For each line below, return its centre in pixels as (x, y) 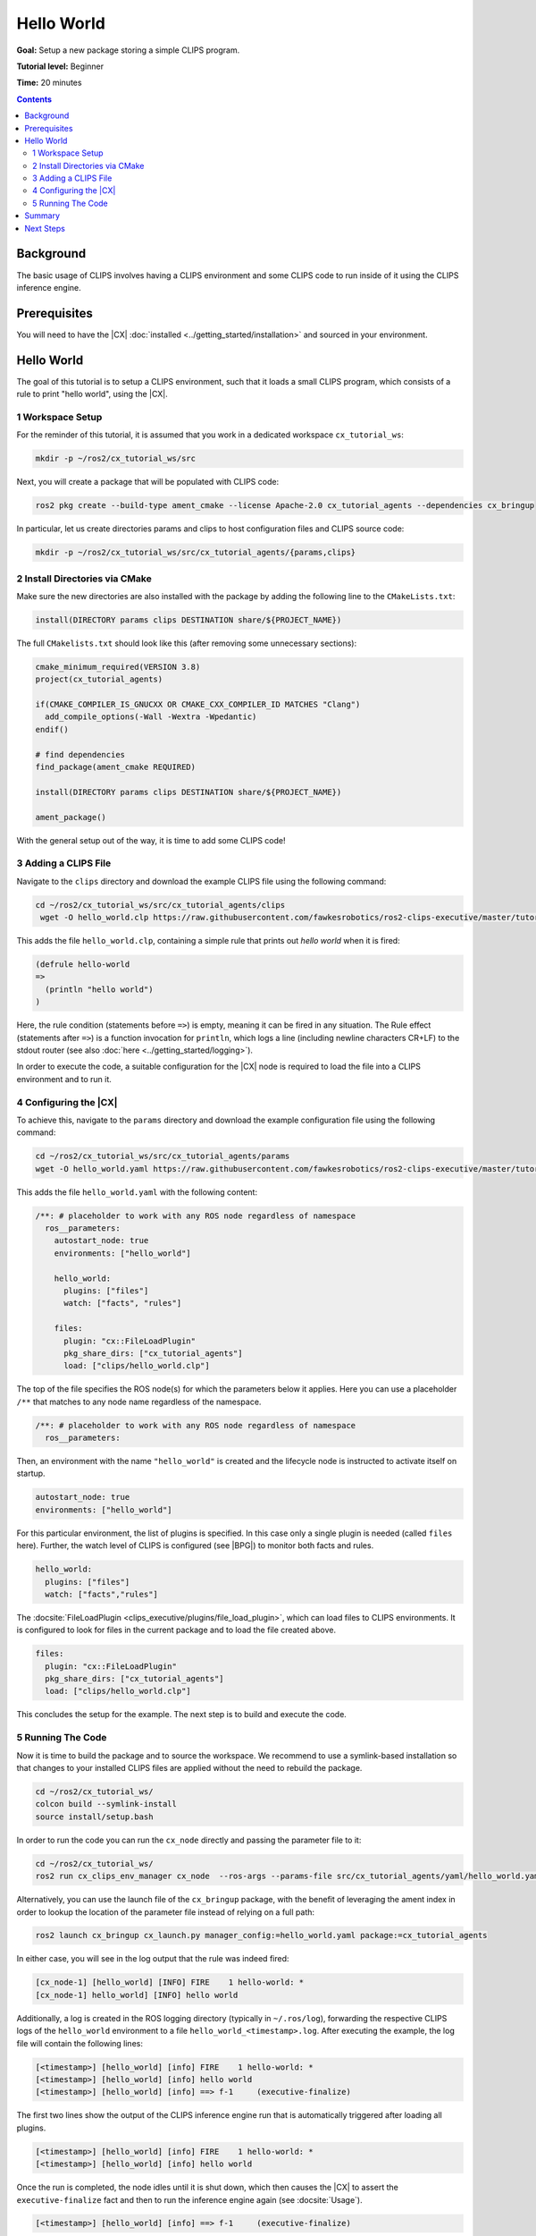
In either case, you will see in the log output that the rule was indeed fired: (153, 1959)
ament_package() (71, 817)
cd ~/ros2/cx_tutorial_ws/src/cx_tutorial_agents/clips (160, 905)
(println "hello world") (99, 989)
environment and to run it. (64, 1079)
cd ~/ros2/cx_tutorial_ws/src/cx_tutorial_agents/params (163, 1156)
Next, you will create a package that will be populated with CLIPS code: (148, 482)
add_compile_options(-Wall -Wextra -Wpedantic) (151, 717)
